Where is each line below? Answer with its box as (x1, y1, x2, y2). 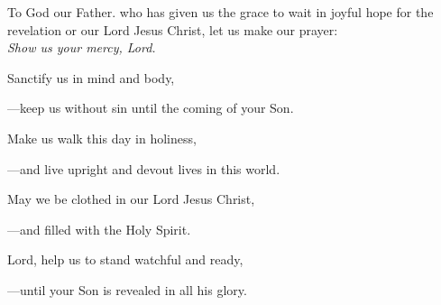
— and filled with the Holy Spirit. (7, 219, 191, 238)
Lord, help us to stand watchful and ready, (7, 250, 243, 269)
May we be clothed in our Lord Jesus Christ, (7, 189, 255, 208)
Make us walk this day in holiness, (7, 128, 197, 147)
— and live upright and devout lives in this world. (7, 159, 280, 178)
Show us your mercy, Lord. (7, 38, 156, 57)
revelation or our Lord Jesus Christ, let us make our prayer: (7, 20, 338, 39)
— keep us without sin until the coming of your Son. (7, 98, 294, 117)
